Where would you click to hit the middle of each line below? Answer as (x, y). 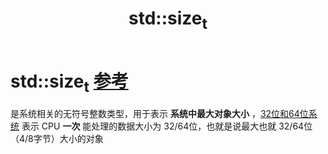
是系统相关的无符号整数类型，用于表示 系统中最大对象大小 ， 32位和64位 (159, 114)
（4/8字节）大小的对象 (57, 139)
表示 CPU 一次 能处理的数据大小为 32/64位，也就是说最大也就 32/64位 (167, 126)
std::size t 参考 (69, 83)
